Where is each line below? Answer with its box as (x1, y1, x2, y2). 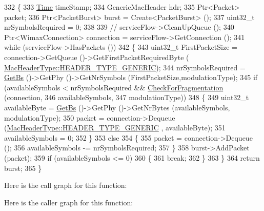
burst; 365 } (4, 162, 42, 173)
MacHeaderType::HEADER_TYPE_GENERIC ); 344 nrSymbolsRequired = (4, 62, 246, 72)
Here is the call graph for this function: (4, 180, 127, 190)
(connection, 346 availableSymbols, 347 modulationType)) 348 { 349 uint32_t (4, 92, 249, 103)
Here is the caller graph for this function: (4, 197, 133, 207)
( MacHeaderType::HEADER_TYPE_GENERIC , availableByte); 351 (4, 122, 226, 133)
